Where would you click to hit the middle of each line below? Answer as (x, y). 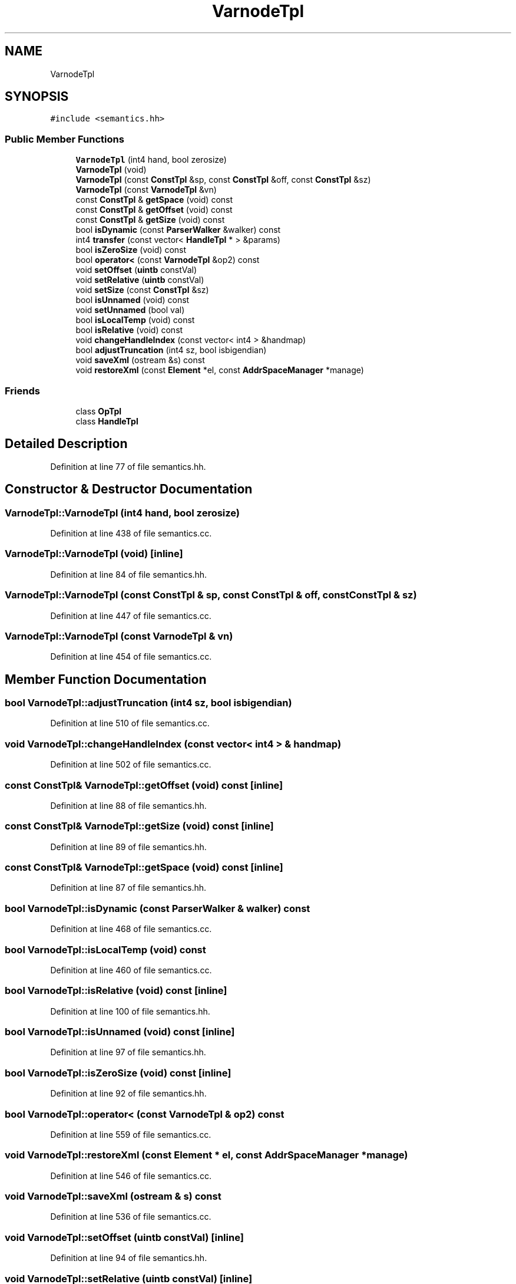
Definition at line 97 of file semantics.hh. (128, 1052)
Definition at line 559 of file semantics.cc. (131, 1134)
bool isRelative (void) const (129, 330)
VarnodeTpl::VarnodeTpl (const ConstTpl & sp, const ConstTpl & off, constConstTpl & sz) (211, 595)
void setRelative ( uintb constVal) (140, 280)
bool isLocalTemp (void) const (135, 320)
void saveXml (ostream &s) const (140, 360)
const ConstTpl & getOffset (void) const (154, 210)
